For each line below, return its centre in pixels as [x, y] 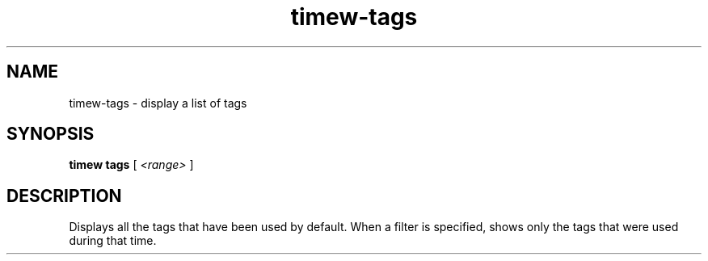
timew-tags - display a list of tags [158, 103]
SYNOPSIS [51, 134]
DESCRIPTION [64, 196]
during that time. [113, 241]
